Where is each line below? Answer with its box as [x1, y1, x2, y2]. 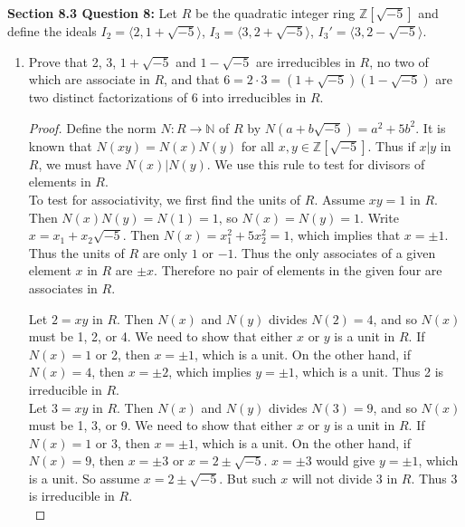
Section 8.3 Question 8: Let [7, 4, 177, 22]
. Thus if [367, 136, 415, 155]
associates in [28, 278, 98, 297]
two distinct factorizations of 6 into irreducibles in [28, 88, 307, 107]
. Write [360, 207, 399, 226]
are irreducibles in [255, 52, 356, 71]
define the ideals [7, 22, 97, 40]
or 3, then [95, 433, 150, 452]
